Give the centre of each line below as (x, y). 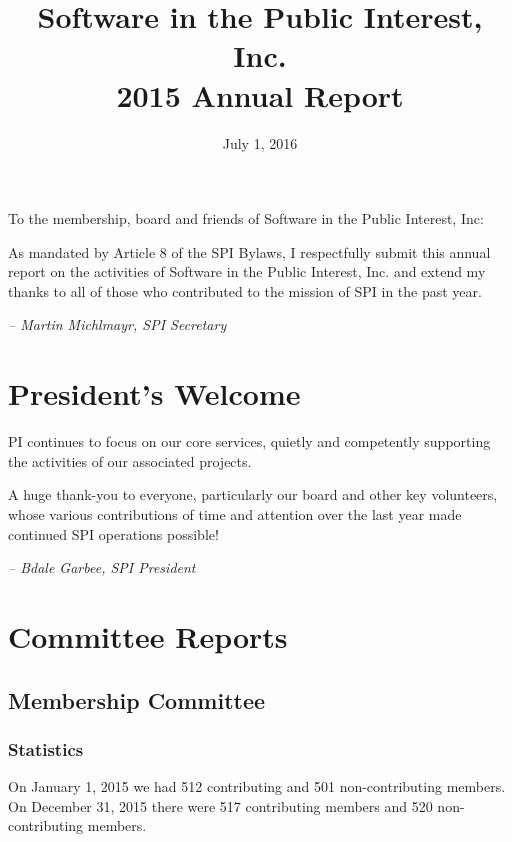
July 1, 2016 (260, 142)
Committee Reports (148, 635)
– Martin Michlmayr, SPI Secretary (117, 324)
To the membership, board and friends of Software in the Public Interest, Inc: (246, 218)
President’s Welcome (154, 393)
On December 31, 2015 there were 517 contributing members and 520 (220, 805)
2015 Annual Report (260, 94)
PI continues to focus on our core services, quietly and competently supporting (249, 441)
